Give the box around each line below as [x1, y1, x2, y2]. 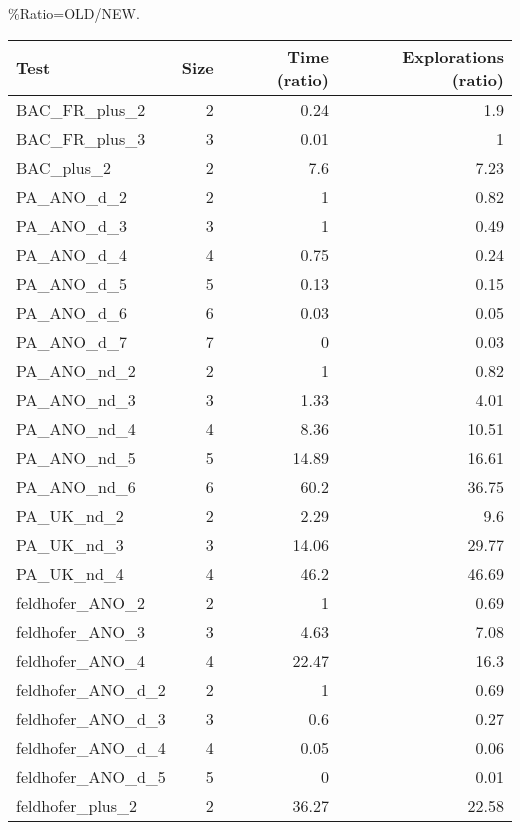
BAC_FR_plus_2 [16, 97, 146, 121]
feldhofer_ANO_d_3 [16, 706, 166, 730]
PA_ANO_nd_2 [16, 358, 136, 382]
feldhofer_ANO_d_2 [16, 677, 166, 701]
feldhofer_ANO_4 [16, 648, 145, 672]
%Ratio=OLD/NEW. [8, 3, 140, 23]
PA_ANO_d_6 [16, 300, 127, 324]
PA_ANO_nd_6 [16, 474, 136, 498]
